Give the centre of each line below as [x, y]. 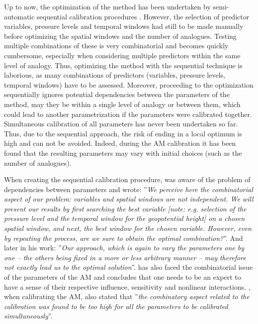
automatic [19, 16]
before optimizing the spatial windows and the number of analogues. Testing [120, 36]
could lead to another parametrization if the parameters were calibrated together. [128, 114]
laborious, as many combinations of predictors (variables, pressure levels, [115, 75]
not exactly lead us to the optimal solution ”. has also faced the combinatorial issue [129, 267]
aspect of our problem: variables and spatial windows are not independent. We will [129, 199]
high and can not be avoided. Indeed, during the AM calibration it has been [120, 143]
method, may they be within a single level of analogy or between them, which [122, 104]
